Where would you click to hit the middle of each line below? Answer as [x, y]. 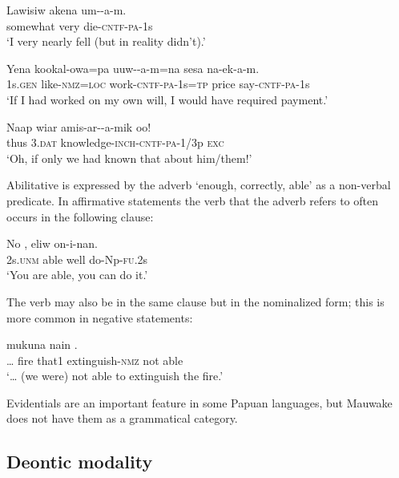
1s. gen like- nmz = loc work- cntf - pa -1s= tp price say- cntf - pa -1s [158, 84]
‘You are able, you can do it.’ [77, 275]
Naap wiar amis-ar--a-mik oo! [79, 126]
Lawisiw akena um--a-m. [66, 10]
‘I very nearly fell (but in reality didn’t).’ [106, 41]
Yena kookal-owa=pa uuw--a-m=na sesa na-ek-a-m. [133, 68]
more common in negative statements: [100, 317]
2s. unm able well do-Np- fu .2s [77, 259]
